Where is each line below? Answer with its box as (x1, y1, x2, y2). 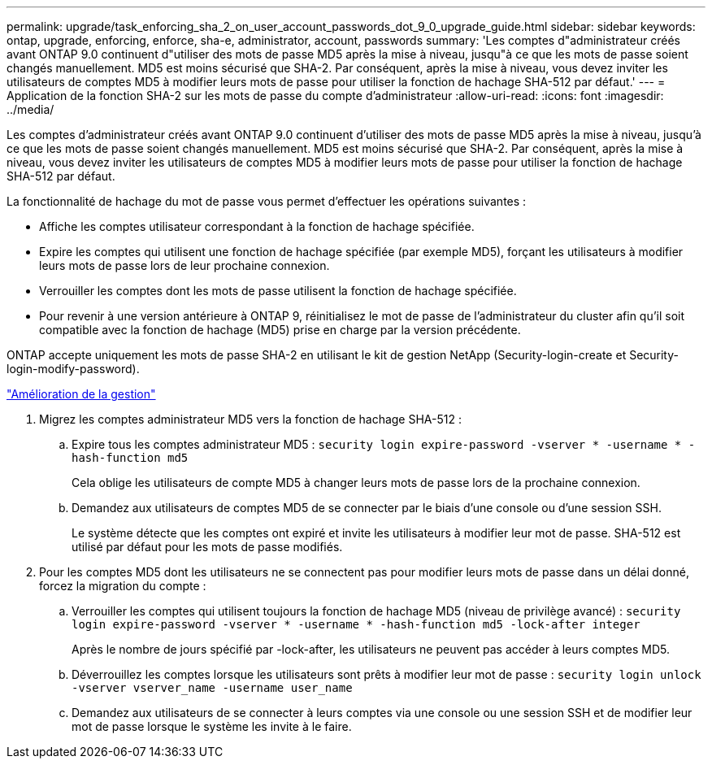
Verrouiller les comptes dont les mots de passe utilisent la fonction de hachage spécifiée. (39, 284, 517, 298)
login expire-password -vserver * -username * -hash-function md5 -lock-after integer (72, 618, 640, 631)
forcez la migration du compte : (39, 579, 206, 593)
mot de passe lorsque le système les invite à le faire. (72, 719, 352, 733)
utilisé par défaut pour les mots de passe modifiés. (72, 540, 343, 554)
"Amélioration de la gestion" (7, 387, 156, 401)
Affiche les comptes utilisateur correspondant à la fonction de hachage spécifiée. (39, 220, 475, 233)
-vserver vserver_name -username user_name (72, 681, 353, 694)
